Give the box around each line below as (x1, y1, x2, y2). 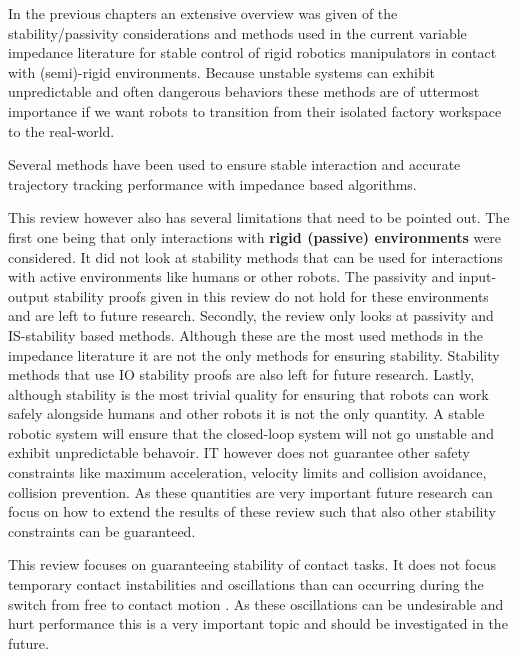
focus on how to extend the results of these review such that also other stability (8, 501, 496, 522)
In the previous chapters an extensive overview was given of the (8, 3, 398, 23)
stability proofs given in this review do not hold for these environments (53, 285, 489, 306)
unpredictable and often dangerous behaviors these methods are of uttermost (8, 81, 480, 102)
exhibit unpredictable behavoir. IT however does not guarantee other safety (8, 442, 470, 463)
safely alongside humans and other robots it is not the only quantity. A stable (8, 403, 485, 424)
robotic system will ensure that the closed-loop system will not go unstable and (8, 422, 494, 443)
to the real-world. (8, 120, 115, 141)
